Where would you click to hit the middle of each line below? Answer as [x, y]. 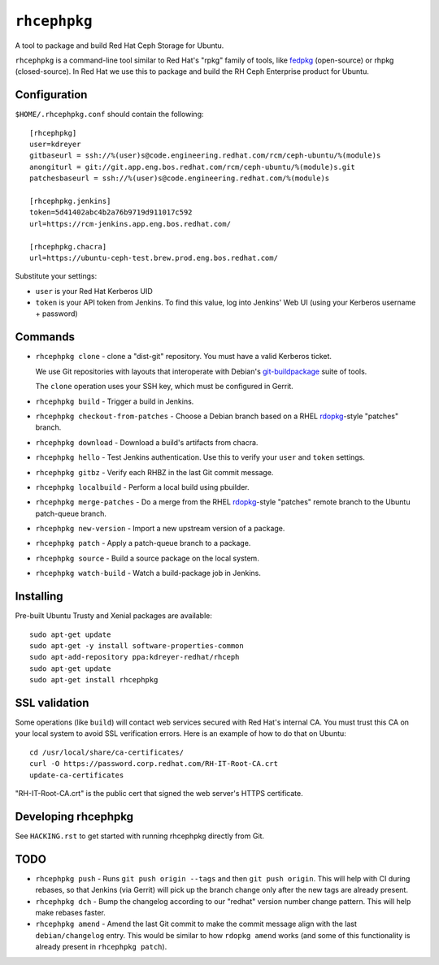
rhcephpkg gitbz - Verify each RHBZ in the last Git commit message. [154, 472]
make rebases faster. [70, 912]
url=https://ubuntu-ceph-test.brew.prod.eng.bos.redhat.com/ [154, 257]
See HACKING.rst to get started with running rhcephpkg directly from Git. [139, 836]
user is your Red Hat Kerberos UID [94, 291]
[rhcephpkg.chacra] [68, 247]
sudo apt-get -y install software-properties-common [137, 645]
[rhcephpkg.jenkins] [70, 201]
